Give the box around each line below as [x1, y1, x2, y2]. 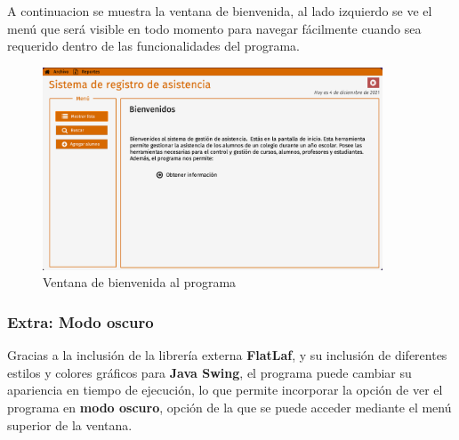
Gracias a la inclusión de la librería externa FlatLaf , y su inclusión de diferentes [7, 346, 447, 364]
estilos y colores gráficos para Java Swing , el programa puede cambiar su [7, 363, 412, 381]
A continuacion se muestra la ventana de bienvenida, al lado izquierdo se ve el [7, 2, 432, 20]
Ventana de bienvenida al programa [43, 273, 237, 292]
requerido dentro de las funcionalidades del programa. [7, 36, 300, 55]
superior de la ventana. [7, 415, 133, 434]
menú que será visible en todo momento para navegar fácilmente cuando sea [7, 19, 422, 37]
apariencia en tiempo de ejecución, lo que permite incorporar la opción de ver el [7, 380, 443, 399]
